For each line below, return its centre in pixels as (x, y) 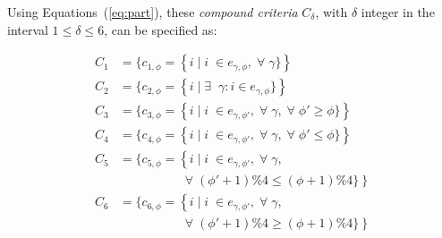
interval (28, 29)
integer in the (398, 12)
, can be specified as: (161, 29)
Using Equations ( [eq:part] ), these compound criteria (153, 12)
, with (331, 12)
